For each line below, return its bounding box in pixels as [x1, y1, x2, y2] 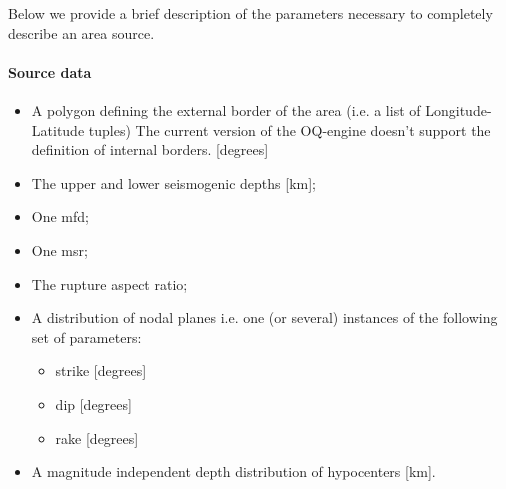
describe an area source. [8, 22, 155, 43]
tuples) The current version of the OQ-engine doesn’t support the [88, 119, 491, 140]
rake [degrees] [55, 427, 139, 448]
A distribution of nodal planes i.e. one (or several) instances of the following [31, 307, 498, 328]
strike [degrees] [55, 360, 147, 381]
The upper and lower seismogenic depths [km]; [31, 172, 316, 193]
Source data [8, 61, 92, 82]
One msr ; [31, 239, 88, 260]
